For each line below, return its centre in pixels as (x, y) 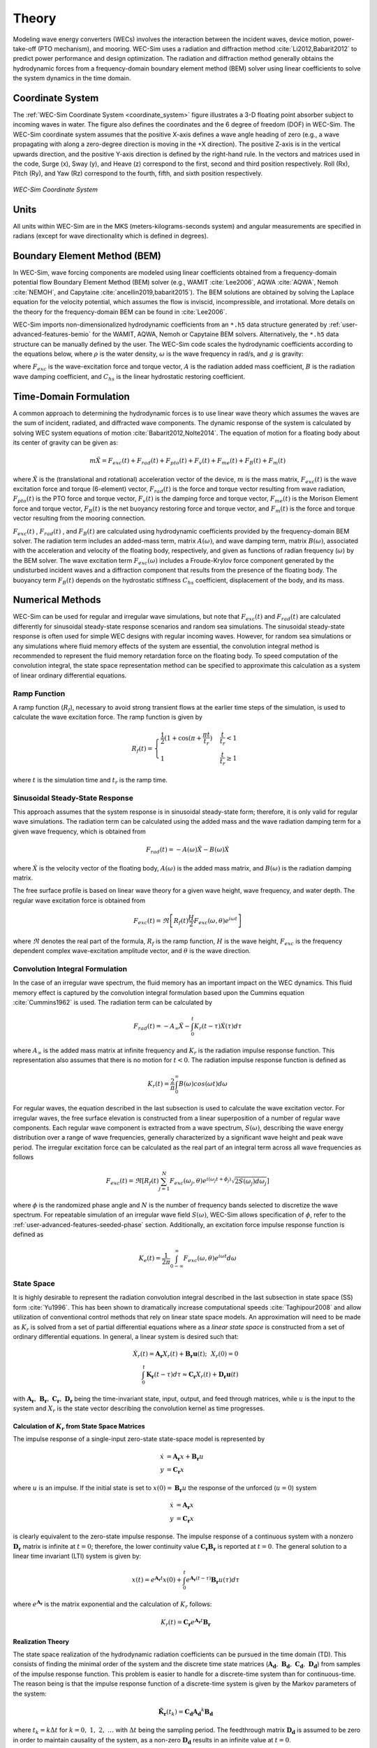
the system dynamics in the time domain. (72, 78)
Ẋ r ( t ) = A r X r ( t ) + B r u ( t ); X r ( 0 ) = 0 (186, 1355)
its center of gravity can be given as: (66, 442)
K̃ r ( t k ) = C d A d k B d (185, 1712)
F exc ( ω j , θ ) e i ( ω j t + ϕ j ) (200, 1181)
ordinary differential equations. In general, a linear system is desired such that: (126, 1337)
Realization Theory (41, 1641)
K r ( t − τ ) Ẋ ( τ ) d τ (218, 1027)
